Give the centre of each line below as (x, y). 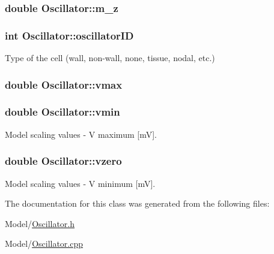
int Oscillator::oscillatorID (69, 35)
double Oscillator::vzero (63, 161)
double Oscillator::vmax (64, 84)
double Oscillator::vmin (62, 112)
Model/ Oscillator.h (40, 223)
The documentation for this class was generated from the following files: (137, 203)
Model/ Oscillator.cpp (44, 244)
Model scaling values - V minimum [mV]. (80, 183)
